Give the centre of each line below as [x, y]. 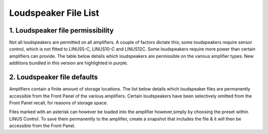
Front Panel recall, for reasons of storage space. [59, 103]
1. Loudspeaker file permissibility [62, 30]
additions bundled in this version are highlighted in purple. [69, 63]
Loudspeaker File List [54, 13]
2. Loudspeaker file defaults [53, 77]
